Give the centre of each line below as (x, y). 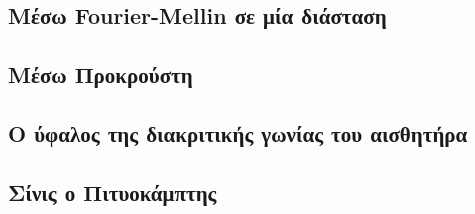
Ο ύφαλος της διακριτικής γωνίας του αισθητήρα (238, 132)
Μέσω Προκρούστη (100, 74)
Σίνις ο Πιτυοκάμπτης (112, 191)
